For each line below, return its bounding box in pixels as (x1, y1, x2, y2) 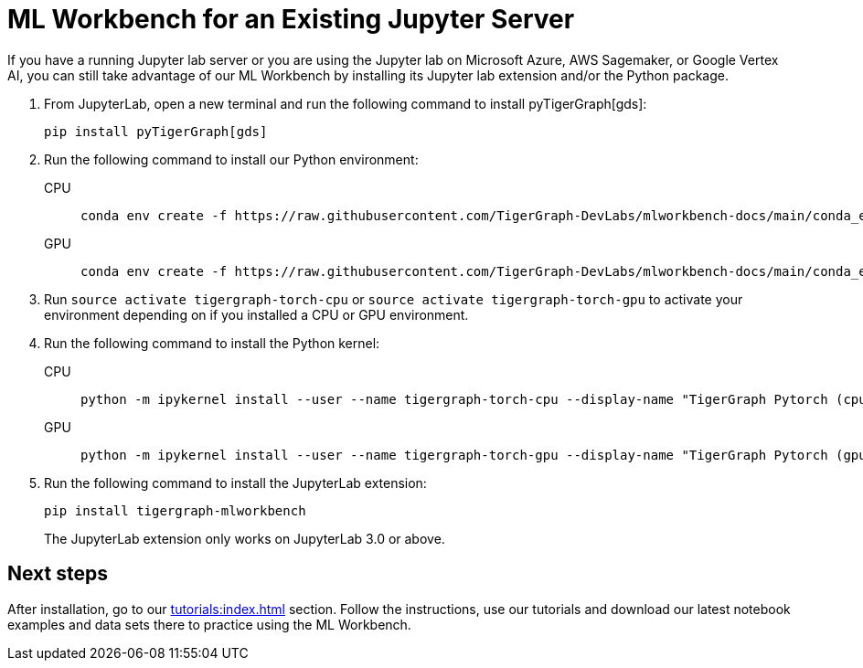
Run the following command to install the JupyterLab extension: (44, 474, 427, 491)
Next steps (7, 562, 108, 586)
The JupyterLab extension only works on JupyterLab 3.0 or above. (44, 530, 445, 546)
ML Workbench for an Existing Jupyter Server (7, 4, 575, 35)
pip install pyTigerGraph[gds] (44, 123, 268, 139)
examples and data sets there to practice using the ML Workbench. (7, 616, 411, 632)
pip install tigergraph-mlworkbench (44, 503, 306, 518)
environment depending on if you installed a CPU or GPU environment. (44, 306, 469, 323)
